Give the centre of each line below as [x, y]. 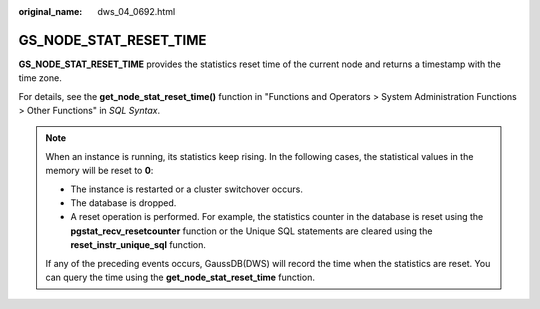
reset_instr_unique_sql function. [138, 245]
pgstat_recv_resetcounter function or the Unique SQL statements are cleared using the [251, 231]
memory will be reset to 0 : [99, 171]
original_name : [50, 11]
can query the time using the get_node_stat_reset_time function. [180, 277]
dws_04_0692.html [136, 11]
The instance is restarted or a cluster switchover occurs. [187, 189]
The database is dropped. [123, 203]
